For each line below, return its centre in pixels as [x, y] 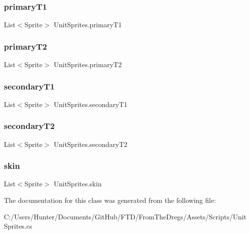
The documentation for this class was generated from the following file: [110, 200]
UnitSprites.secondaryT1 [91, 104]
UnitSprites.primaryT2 [88, 64]
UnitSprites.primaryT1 [88, 25]
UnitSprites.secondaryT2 [91, 144]
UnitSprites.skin [78, 184]
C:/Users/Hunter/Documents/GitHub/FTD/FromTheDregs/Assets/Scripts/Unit [125, 216]
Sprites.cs [18, 226]
